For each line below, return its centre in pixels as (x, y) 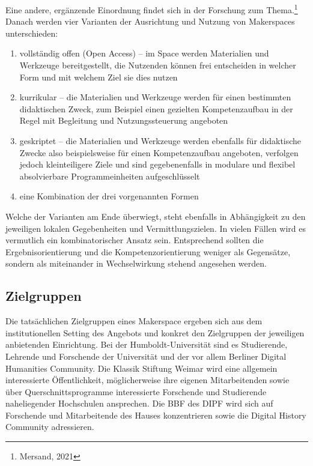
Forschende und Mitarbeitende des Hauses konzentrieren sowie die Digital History (156, 415)
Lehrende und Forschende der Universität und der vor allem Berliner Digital (146, 356)
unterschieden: (32, 33)
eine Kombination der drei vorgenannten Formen (109, 196)
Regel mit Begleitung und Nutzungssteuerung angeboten (124, 120)
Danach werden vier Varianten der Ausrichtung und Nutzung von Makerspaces (150, 21)
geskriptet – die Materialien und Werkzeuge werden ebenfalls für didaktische (160, 141)
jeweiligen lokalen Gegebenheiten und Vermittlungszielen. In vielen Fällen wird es (156, 228)
